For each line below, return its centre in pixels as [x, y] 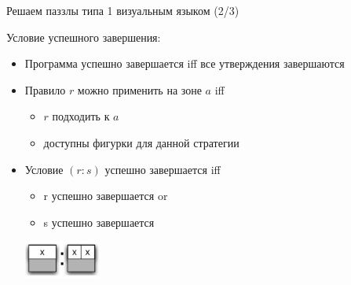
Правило [45, 89]
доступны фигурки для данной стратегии [141, 142]
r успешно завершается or [106, 196]
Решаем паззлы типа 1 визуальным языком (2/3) [123, 10]
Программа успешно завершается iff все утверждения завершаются [185, 63]
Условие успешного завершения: [84, 37]
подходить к [81, 116]
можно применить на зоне [139, 89]
